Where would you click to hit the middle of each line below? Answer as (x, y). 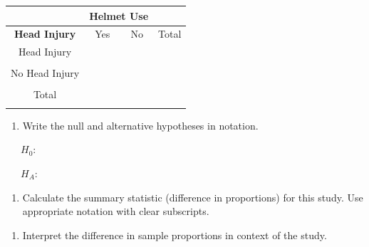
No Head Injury (45, 73)
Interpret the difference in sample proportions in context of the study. (175, 235)
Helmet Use (119, 15)
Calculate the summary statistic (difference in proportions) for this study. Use (193, 197)
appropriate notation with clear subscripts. (116, 211)
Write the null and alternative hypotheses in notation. (140, 125)
